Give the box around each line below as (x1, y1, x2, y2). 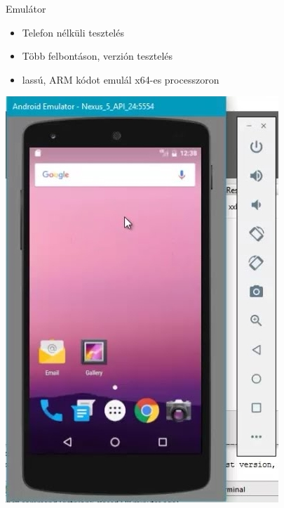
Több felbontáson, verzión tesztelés (22, 48, 173, 63)
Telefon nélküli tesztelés (22, 25, 124, 39)
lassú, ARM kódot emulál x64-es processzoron (22, 72, 219, 86)
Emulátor (6, 1, 46, 15)
